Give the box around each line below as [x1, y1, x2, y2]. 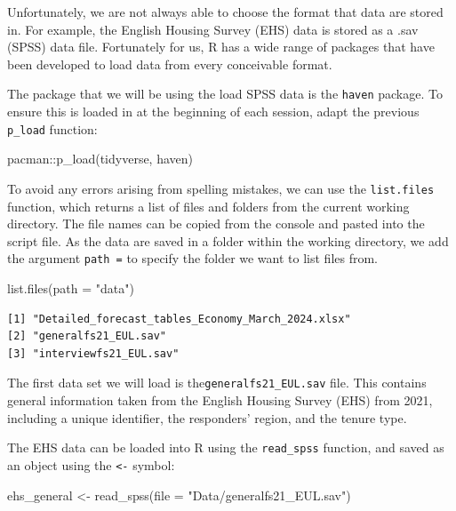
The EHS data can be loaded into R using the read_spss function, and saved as [7, 438, 444, 457]
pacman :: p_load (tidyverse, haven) [7, 149, 194, 168]
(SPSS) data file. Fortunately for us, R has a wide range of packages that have [7, 37, 435, 56]
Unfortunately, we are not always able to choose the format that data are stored [7, 3, 444, 20]
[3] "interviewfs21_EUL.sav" [7, 347, 180, 360]
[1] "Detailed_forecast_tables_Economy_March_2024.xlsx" [7, 312, 351, 325]
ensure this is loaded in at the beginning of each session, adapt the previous [7, 102, 420, 121]
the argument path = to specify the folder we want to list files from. [7, 249, 378, 267]
